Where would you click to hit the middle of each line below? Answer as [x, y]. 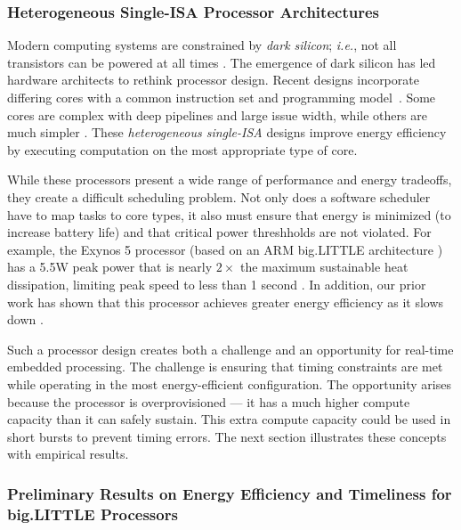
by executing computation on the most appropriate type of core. [182, 149]
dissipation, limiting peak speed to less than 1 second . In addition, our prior [217, 284]
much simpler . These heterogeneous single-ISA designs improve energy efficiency [227, 132]
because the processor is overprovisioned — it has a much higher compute [209, 401]
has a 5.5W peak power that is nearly [110, 267]
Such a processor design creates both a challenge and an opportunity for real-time [230, 349]
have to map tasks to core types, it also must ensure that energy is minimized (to [229, 214]
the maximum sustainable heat [324, 267]
